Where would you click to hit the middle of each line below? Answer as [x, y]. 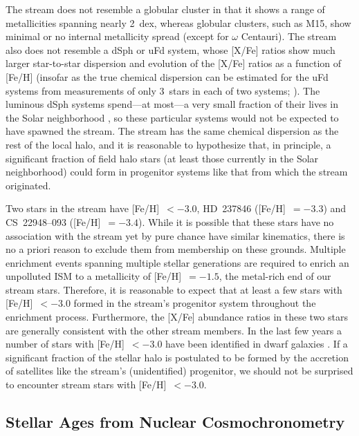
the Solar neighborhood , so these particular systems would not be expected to [172, 117]
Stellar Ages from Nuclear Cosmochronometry [175, 422]
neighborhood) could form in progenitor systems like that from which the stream [177, 172]
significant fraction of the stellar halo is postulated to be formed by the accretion [177, 357]
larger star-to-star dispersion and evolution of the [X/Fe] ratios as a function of [174, 63]
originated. [28, 185]
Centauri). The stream [289, 36]
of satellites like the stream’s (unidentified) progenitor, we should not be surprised [179, 371]
